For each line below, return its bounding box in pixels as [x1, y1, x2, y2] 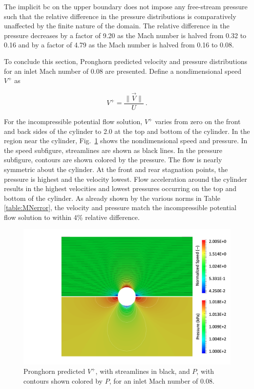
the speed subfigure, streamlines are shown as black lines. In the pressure [4, 145, 222, 155]
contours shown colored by [23, 375, 103, 386]
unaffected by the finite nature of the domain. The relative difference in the [4, 21, 230, 31]
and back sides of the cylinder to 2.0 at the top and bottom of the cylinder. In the [4, 126, 250, 136]
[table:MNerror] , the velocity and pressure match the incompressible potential [4, 202, 236, 213]
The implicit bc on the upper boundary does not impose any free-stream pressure [4, 1, 248, 11]
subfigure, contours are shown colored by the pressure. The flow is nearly [4, 154, 222, 165]
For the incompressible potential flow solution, [4, 116, 143, 127]
